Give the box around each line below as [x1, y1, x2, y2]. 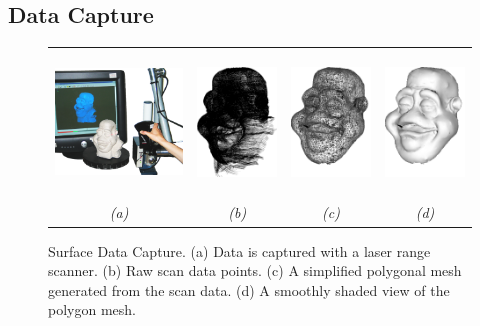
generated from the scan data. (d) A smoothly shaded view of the [48, 279, 450, 300]
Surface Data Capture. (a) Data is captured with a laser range [48, 240, 431, 261]
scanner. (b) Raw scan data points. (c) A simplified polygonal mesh [48, 260, 462, 281]
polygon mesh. [48, 299, 136, 320]
